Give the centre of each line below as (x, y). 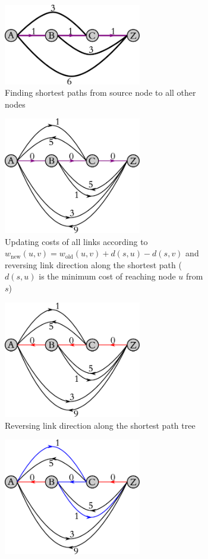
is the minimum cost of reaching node (107, 276)
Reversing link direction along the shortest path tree (100, 425)
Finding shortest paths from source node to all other (100, 92)
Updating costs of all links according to (76, 241)
